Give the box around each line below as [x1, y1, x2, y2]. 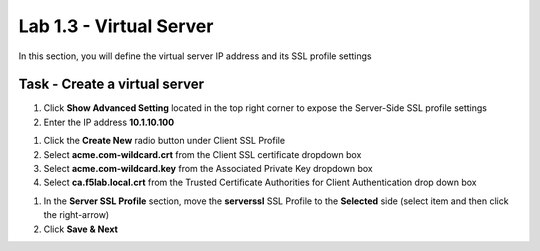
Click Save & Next [43, 223, 119, 235]
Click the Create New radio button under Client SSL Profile [43, 135, 285, 147]
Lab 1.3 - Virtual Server [18, 15, 214, 37]
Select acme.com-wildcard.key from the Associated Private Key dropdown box [43, 163, 374, 175]
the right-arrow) [43, 209, 110, 221]
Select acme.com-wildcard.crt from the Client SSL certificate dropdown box [43, 148, 362, 160]
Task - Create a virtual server [18, 76, 205, 93]
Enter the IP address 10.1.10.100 [43, 116, 175, 128]
